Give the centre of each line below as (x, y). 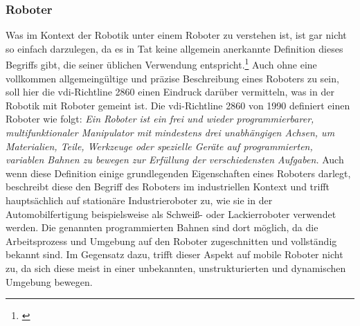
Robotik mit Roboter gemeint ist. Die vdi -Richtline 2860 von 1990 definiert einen (178, 105)
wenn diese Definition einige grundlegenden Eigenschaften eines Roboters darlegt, (178, 173)
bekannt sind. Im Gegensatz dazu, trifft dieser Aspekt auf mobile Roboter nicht (174, 254)
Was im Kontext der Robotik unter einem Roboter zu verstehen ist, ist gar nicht (176, 35)
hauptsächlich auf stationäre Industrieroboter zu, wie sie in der (139, 200)
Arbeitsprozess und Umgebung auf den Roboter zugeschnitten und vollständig (171, 241)
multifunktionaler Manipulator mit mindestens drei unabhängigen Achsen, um (170, 133)
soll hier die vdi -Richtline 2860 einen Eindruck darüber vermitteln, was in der (170, 92)
